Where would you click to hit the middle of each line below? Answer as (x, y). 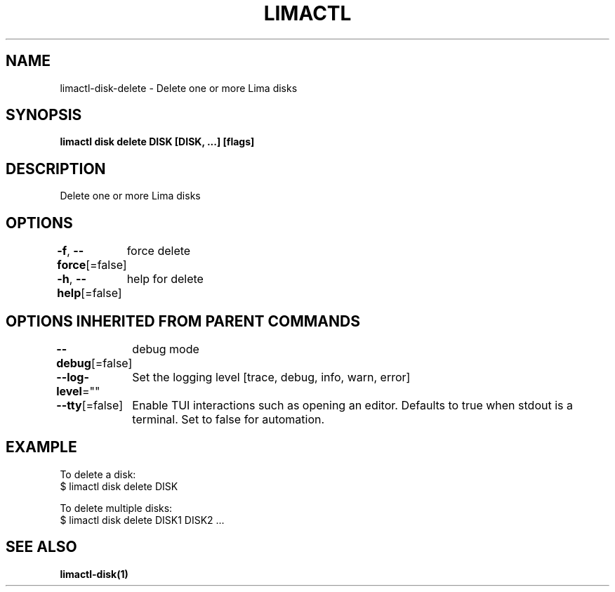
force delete (159, 251)
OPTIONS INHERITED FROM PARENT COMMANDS (183, 321)
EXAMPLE (41, 447)
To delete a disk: (98, 474)
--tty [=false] (90, 405)
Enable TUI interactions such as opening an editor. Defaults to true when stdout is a (352, 405)
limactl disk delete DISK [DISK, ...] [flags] (157, 142)
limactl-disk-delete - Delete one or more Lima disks (179, 88)
